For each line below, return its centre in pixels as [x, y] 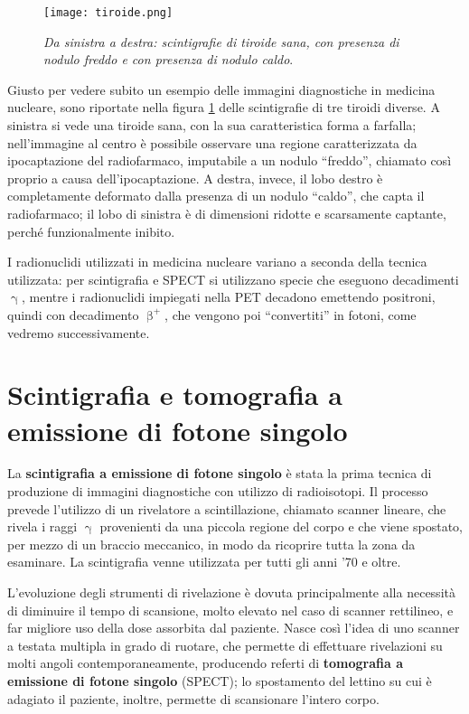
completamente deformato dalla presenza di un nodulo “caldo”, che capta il [216, 196]
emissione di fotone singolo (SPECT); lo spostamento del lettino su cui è [220, 681]
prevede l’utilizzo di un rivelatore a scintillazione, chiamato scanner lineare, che [227, 508]
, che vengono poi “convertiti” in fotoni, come [291, 314]
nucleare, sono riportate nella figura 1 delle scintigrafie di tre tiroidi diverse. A [224, 107]
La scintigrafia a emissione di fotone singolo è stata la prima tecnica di [220, 473]
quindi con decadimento [73, 314]
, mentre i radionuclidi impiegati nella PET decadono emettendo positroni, [228, 297]
